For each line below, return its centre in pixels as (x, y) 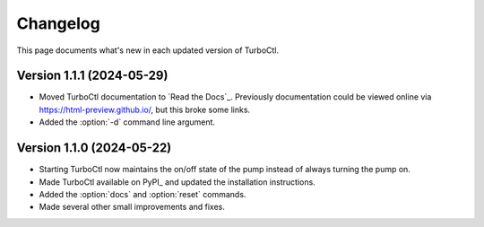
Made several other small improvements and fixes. (132, 207)
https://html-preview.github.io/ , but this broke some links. (145, 109)
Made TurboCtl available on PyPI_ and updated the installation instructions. (177, 182)
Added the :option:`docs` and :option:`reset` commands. (143, 194)
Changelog (58, 23)
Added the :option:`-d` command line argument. (127, 122)
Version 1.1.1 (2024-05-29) (92, 76)
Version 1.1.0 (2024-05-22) (94, 148)
